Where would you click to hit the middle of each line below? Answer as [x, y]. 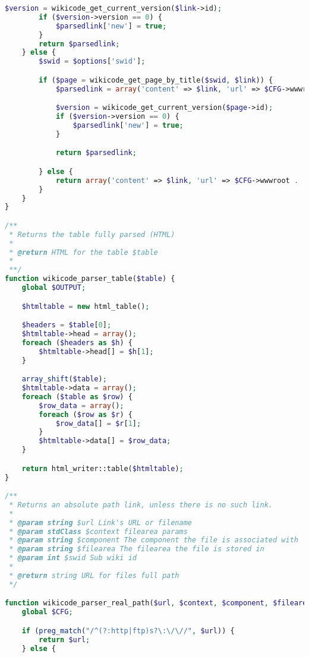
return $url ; [64, 639]
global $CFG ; [47, 612]
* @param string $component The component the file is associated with [154, 540]
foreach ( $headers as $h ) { [77, 342]
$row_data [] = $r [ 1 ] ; [98, 423]
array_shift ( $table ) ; [64, 379]
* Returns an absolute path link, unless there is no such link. [141, 505]
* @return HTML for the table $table [83, 252]
